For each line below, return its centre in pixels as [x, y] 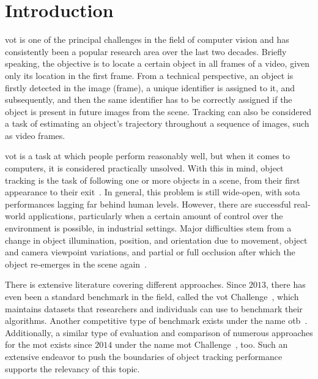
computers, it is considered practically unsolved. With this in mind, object [144, 168]
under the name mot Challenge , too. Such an [201, 344]
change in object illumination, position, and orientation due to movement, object [156, 240]
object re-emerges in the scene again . [76, 264]
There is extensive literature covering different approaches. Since [126, 284]
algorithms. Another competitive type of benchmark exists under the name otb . [156, 321]
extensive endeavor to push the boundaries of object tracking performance [144, 356]
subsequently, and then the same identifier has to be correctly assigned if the [149, 99]
